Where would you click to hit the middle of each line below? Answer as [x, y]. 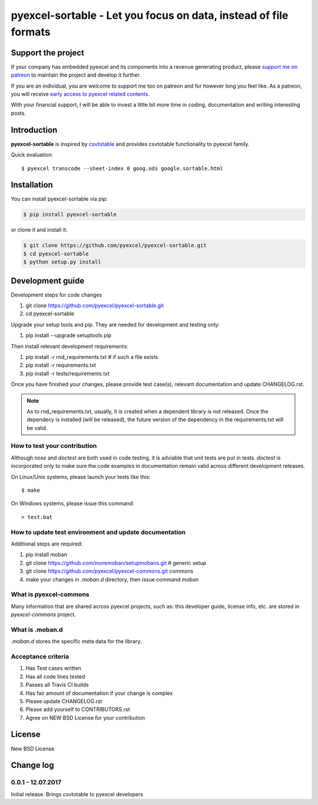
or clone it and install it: [39, 230]
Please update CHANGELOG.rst [64, 701]
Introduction [34, 130]
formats [31, 32]
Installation [32, 185]
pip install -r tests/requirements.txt [68, 373]
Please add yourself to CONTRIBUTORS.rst [78, 710]
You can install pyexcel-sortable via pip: [59, 199]
